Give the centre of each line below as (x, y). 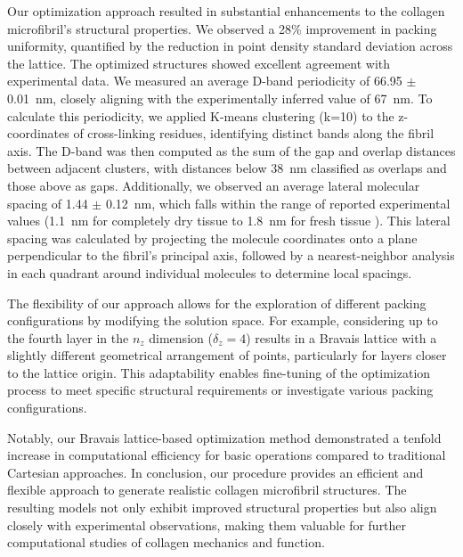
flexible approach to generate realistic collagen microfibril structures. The (207, 490)
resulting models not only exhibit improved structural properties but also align (222, 508)
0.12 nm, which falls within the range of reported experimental (278, 203)
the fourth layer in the (68, 337)
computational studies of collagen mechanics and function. (166, 542)
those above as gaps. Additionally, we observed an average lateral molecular (214, 185)
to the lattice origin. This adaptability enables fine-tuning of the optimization (219, 372)
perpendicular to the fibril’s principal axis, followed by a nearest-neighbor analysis (231, 255)
